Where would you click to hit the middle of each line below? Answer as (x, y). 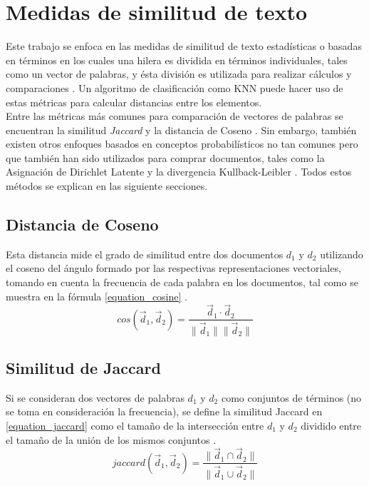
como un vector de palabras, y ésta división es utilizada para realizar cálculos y (179, 74)
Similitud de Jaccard (83, 367)
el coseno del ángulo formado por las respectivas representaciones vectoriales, (173, 268)
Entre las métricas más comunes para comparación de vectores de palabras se (175, 116)
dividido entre (331, 425)
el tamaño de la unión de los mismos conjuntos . (111, 439)
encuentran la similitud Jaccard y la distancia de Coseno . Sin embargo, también (181, 130)
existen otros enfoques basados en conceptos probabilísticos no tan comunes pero (182, 144)
